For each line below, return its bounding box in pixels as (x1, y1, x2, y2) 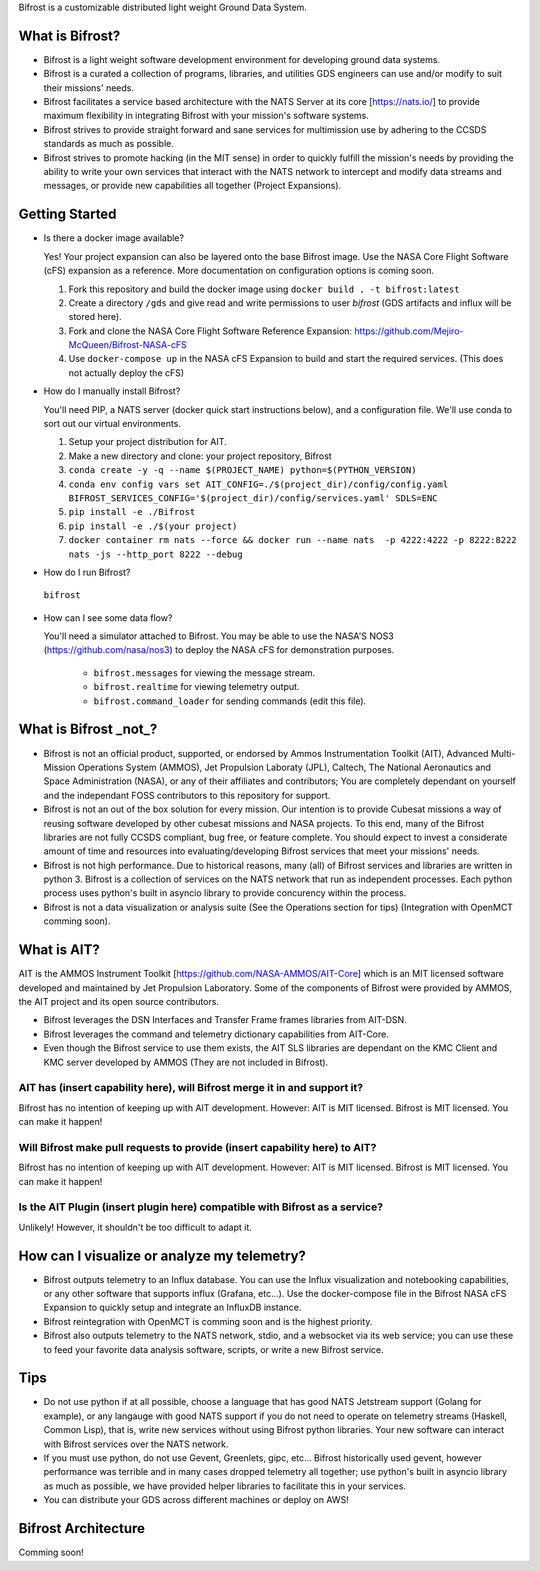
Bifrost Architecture (18, 1520, 145, 1537)
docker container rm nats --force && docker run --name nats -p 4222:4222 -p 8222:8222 (68, 535, 517, 546)
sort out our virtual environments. (43, 418, 182, 430)
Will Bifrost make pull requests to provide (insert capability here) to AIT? (18, 1140, 377, 1154)
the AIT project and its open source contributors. (18, 995, 220, 1007)
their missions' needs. (43, 81, 135, 94)
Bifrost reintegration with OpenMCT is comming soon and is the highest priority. (43, 1315, 373, 1327)
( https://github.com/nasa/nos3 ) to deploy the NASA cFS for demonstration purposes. (43, 644, 395, 656)
